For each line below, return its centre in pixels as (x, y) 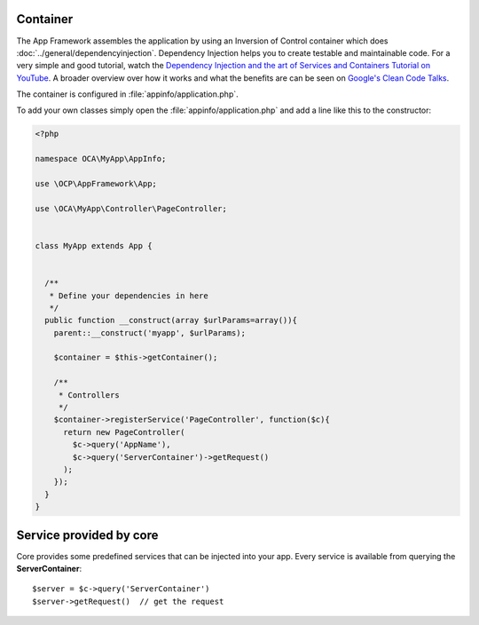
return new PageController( (124, 432)
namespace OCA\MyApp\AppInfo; (101, 159)
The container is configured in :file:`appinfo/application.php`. (127, 94)
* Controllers (89, 395)
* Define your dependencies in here (129, 296)
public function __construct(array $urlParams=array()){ (171, 320)
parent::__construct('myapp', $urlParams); (149, 332)
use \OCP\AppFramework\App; (96, 184)
